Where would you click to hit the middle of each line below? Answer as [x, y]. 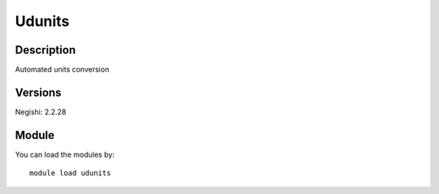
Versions [38, 92]
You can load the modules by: [65, 154]
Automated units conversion [62, 70]
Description [46, 50]
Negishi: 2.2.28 [41, 112]
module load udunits [70, 173]
